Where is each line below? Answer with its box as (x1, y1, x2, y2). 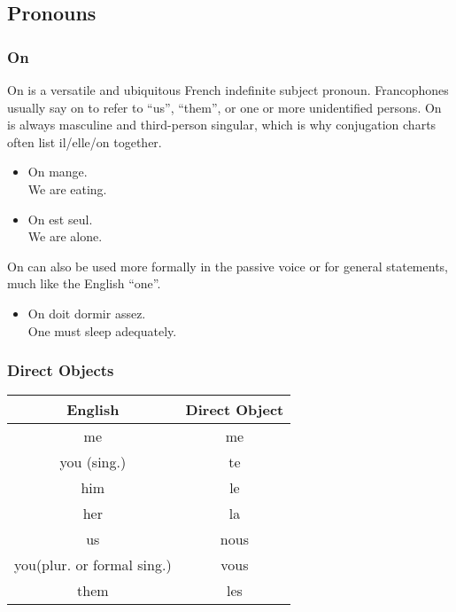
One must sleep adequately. (27, 321, 177, 340)
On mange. (27, 162, 88, 181)
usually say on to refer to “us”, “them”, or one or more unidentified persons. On (7, 98, 442, 116)
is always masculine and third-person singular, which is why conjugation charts (7, 115, 437, 134)
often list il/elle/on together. (7, 132, 162, 151)
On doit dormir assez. (27, 303, 146, 322)
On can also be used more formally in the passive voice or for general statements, (7, 256, 448, 275)
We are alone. (27, 227, 103, 246)
